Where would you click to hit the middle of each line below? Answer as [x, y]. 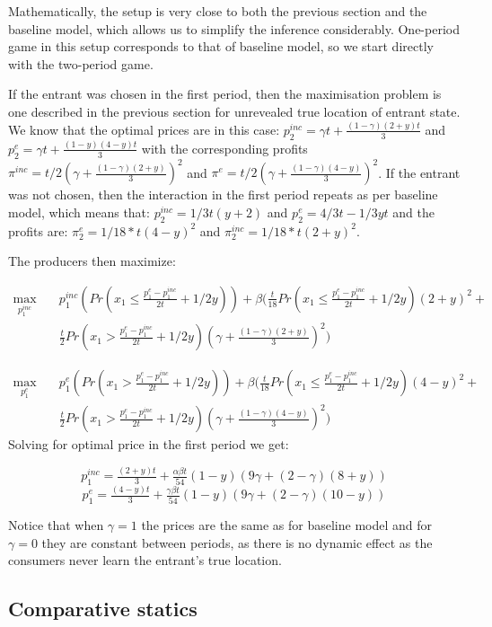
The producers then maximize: [92, 261]
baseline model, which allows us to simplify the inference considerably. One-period [234, 28]
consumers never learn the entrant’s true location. [145, 560]
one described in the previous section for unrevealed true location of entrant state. [234, 111]
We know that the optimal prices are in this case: [144, 129]
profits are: [38, 230]
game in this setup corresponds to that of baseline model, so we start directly [221, 46]
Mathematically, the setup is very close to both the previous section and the [218, 11]
